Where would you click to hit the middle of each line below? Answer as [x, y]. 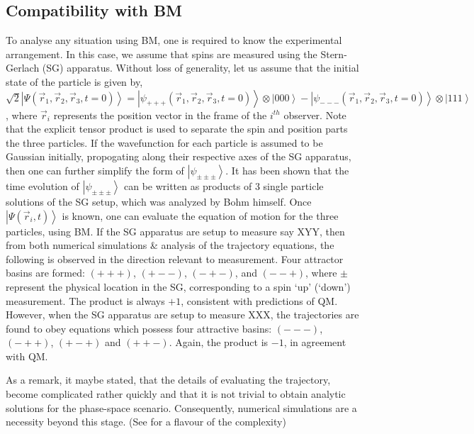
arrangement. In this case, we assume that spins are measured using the [162, 54]
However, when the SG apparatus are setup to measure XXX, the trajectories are [182, 315]
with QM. [27, 356]
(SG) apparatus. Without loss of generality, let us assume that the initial [201, 68]
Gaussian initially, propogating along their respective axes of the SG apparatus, [179, 156]
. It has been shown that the [287, 170]
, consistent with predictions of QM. [259, 300]
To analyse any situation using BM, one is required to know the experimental [174, 40]
